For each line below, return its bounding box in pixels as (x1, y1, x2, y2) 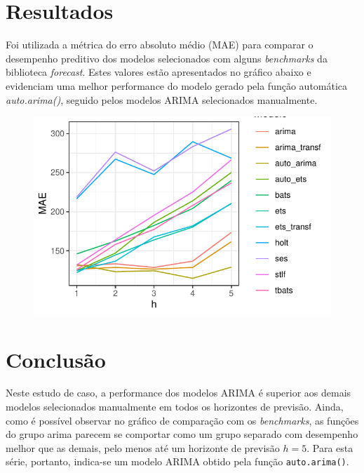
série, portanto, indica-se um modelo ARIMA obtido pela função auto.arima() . (6, 454, 349, 469)
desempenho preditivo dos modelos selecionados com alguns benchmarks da (6, 51, 328, 65)
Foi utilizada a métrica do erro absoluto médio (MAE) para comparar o (6, 37, 314, 52)
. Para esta (306, 440, 353, 455)
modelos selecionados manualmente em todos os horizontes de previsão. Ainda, (6, 399, 344, 414)
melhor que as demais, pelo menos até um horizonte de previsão (6, 440, 280, 455)
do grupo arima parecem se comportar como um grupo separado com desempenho (6, 427, 358, 441)
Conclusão (6, 345, 106, 373)
